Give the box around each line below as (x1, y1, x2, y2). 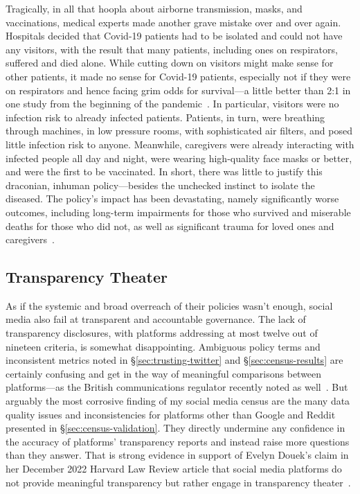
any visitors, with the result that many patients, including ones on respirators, (6, 42, 338, 56)
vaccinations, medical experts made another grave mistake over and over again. (6, 15, 341, 29)
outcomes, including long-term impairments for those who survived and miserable (6, 204, 351, 219)
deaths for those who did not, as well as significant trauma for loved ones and (6, 218, 334, 233)
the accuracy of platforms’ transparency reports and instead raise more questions (6, 434, 350, 448)
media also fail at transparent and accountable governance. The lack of (6, 312, 306, 326)
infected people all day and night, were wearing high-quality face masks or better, (6, 150, 352, 165)
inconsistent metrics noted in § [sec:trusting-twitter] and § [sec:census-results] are (6, 353, 343, 367)
